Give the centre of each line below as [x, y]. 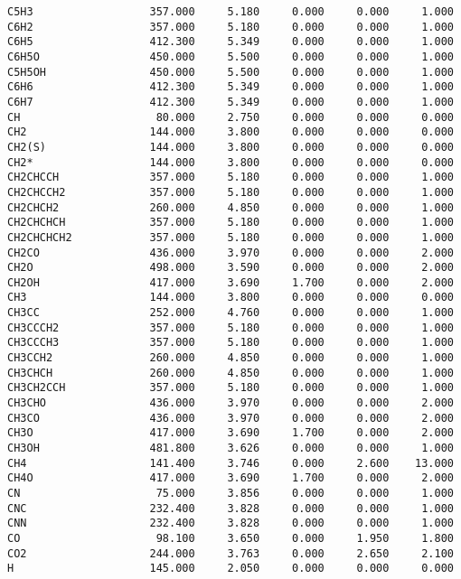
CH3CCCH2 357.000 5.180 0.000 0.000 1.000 [230, 327]
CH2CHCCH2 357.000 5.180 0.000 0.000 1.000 [230, 192]
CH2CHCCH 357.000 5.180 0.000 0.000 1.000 [230, 177]
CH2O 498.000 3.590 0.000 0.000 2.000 [230, 268]
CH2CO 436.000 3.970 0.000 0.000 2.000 [230, 252]
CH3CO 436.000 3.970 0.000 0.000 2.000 [230, 418]
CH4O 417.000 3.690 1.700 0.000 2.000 [230, 478]
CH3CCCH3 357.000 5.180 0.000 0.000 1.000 [230, 343]
